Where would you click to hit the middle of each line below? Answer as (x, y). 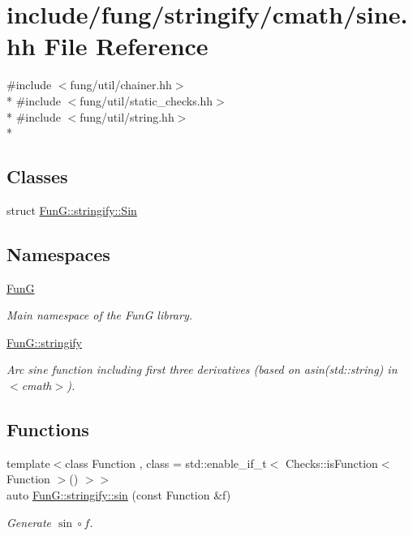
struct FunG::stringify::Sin (72, 210)
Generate (29, 522)
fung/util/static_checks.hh (146, 100)
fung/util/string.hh (127, 116)
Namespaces (58, 253)
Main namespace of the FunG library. (99, 315)
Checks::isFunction (331, 463)
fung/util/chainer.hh (121, 85)
